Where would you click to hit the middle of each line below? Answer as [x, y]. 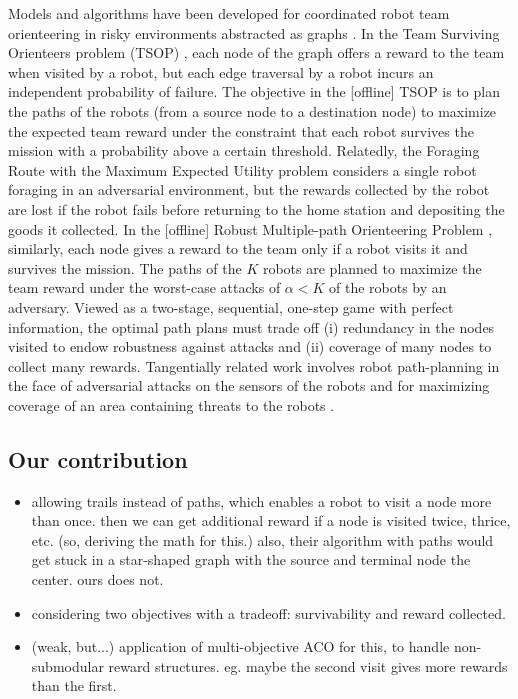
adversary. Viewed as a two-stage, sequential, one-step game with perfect [231, 306]
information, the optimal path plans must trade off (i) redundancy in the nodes [251, 326]
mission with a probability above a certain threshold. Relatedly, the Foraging [244, 150]
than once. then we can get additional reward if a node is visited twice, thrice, [271, 520]
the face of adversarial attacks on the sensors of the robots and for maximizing [249, 385]
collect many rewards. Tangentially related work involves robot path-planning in [254, 365]
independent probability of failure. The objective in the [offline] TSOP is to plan [254, 91]
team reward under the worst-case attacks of [144, 287]
